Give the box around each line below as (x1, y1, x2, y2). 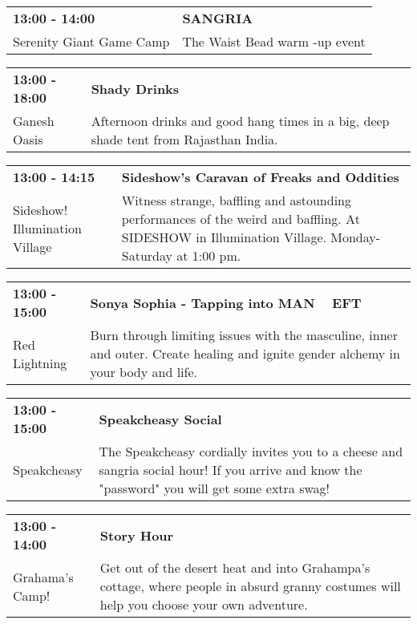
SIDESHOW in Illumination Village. (121, 228, 326, 246)
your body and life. (90, 363, 197, 381)
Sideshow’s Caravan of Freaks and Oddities (121, 168, 399, 186)
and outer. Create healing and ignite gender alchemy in (90, 344, 400, 363)
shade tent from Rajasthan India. (91, 130, 278, 148)
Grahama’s (13, 567, 74, 586)
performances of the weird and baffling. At (121, 209, 360, 228)
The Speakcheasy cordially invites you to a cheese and (99, 442, 403, 460)
